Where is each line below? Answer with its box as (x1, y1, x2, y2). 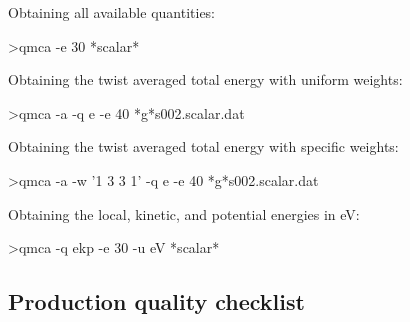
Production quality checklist (8, 286, 305, 317)
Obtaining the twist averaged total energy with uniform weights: (8, 69, 403, 90)
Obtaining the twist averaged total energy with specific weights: (8, 136, 399, 157)
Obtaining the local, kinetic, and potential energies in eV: (8, 203, 360, 224)
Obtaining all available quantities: (8, 2, 216, 22)
